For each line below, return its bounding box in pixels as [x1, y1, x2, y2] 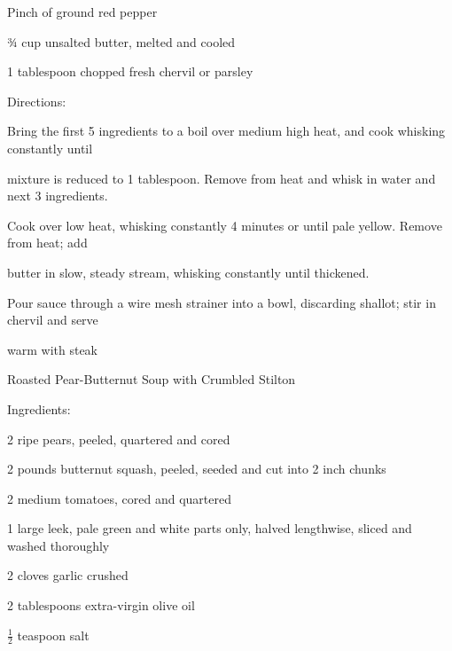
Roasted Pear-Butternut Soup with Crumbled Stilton [7, 370, 296, 388]
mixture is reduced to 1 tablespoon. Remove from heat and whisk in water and [7, 169, 436, 187]
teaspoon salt [17, 625, 90, 644]
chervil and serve [7, 310, 98, 329]
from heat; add [7, 233, 88, 252]
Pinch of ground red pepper [7, 3, 158, 20]
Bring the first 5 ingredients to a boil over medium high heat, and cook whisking [7, 122, 446, 140]
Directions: [7, 91, 66, 110]
